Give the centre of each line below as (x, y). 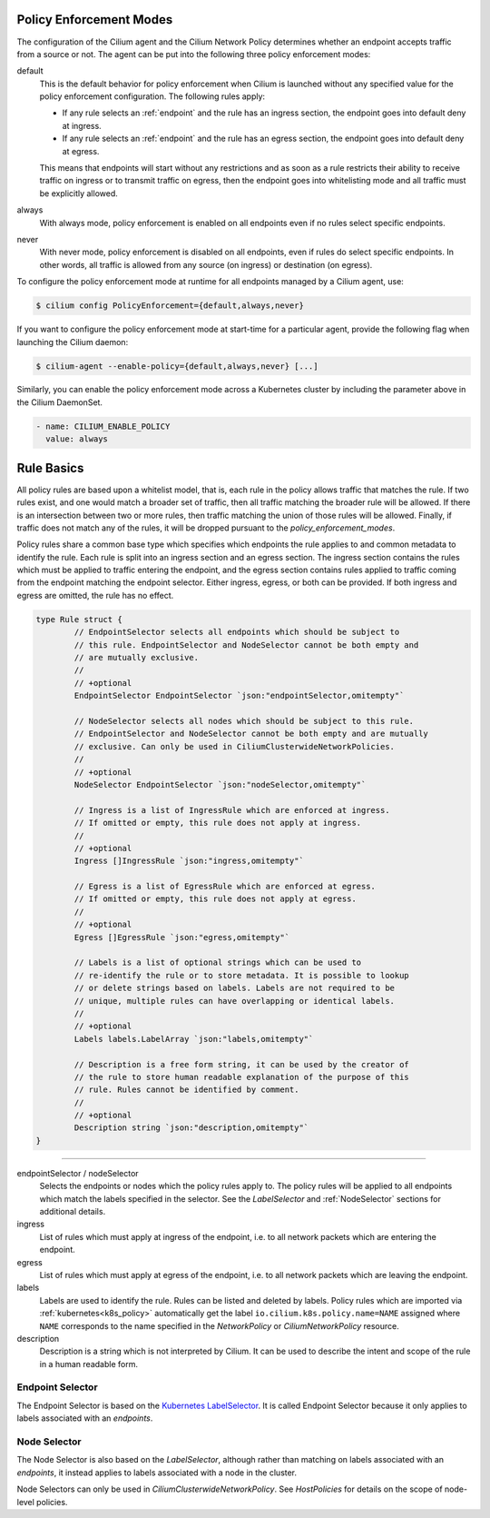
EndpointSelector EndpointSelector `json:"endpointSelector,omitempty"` (239, 696)
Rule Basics (50, 468)
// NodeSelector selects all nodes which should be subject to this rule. (244, 721)
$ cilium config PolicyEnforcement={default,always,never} (170, 306)
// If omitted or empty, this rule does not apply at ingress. (218, 823)
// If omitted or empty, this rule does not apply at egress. (216, 899)
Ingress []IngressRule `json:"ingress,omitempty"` (189, 861)
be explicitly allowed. (78, 193)
